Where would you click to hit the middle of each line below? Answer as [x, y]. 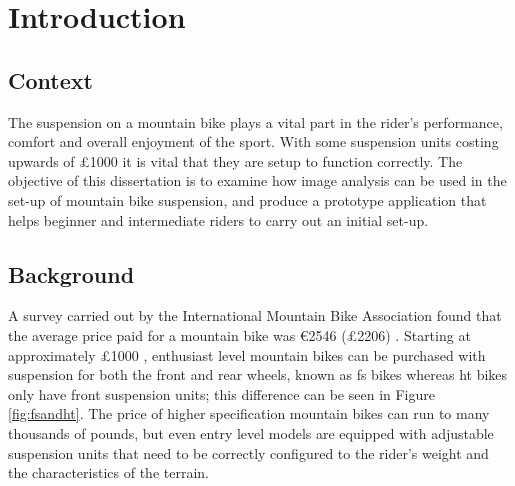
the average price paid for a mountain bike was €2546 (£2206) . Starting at [239, 334]
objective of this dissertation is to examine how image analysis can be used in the [257, 180]
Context [50, 79]
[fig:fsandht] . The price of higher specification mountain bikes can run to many [249, 413]
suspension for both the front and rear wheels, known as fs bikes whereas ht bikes [258, 374]
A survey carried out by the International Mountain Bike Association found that [255, 315]
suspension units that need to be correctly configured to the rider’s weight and [248, 452]
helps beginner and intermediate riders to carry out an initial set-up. [218, 219]
